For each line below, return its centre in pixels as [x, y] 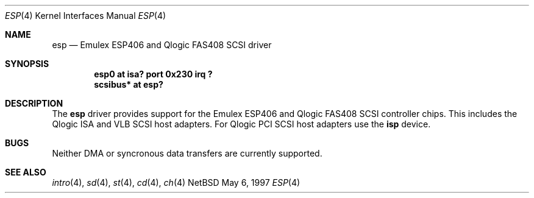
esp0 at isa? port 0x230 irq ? [153, 74]
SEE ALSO [26, 172]
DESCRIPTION [34, 103]
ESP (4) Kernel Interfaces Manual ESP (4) [86, 16]
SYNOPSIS [27, 64]
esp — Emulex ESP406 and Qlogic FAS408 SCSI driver [162, 45]
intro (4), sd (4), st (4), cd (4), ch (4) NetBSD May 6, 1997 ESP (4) [176, 182]
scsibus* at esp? [129, 84]
